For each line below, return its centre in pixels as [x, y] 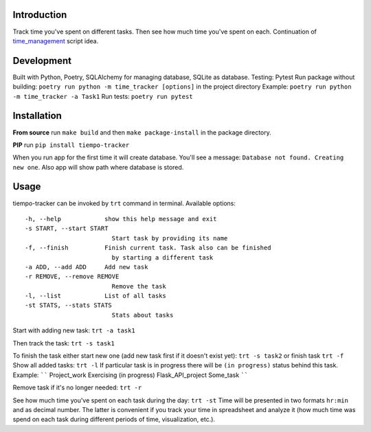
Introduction [40, 15]
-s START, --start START [67, 229]
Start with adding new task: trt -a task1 [74, 330]
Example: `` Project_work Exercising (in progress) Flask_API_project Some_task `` [131, 375]
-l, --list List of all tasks [95, 296]
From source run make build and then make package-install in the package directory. [142, 132]
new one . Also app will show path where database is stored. [98, 167]
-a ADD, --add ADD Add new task [87, 267]
